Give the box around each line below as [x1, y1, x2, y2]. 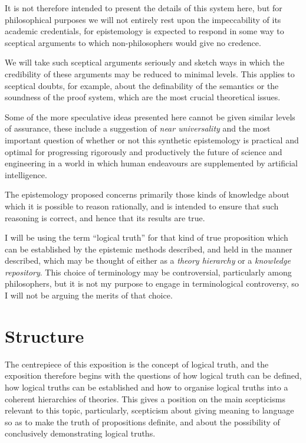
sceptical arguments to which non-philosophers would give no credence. [5, 36, 261, 48]
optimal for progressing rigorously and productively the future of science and [5, 145, 282, 157]
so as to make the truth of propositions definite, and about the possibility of [5, 415, 280, 428]
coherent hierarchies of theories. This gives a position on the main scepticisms [5, 392, 285, 405]
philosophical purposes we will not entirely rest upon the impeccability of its [5, 13, 281, 25]
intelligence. [5, 168, 47, 181]
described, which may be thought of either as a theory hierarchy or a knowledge [5, 254, 291, 267]
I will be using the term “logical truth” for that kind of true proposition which [5, 231, 288, 244]
